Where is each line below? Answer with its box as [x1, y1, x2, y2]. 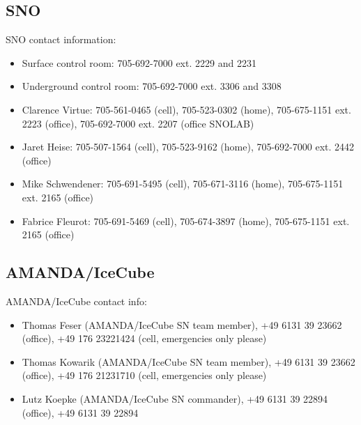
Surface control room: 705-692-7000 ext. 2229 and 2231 [22, 55, 256, 70]
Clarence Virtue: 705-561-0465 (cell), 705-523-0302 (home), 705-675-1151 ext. [22, 102, 351, 116]
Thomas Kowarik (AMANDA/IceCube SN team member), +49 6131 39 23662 [22, 354, 355, 369]
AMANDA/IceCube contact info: [6, 293, 147, 308]
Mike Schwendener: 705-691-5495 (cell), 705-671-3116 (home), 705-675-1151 [22, 176, 344, 191]
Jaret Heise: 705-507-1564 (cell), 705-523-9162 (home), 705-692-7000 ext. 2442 [22, 139, 355, 154]
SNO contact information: [6, 32, 116, 47]
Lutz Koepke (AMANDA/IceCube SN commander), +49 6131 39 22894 [22, 391, 328, 405]
